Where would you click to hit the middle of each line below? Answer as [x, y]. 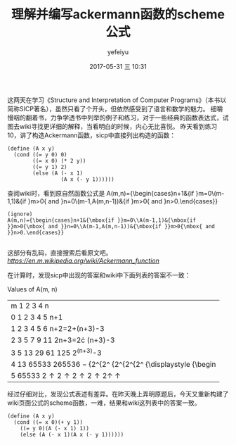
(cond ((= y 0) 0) [41, 155]
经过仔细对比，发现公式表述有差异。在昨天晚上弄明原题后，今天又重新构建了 [118, 394]
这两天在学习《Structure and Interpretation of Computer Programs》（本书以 [117, 100]
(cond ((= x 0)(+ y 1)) [48, 422]
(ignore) [20, 214]
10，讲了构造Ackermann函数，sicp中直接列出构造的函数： [92, 135]
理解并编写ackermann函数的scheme [118, 14]
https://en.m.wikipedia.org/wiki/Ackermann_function [83, 261]
